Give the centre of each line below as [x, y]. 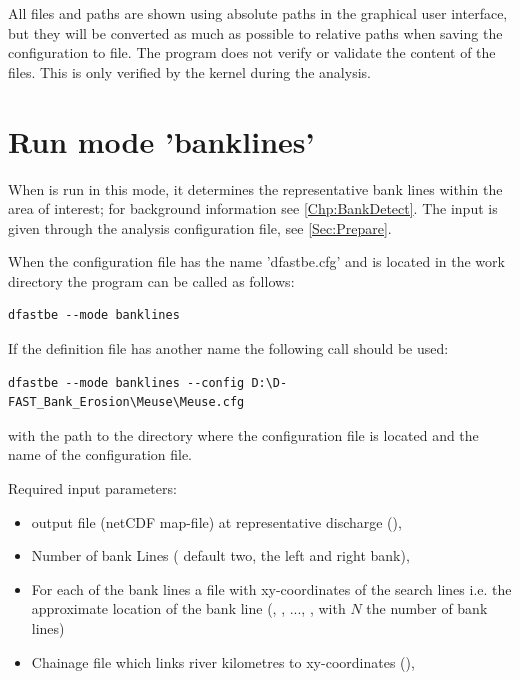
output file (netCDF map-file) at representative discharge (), [216, 521]
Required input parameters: [92, 488]
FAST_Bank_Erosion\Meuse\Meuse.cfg [126, 402]
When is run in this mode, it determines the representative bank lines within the [255, 188]
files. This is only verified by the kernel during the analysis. [189, 71]
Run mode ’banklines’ [161, 140]
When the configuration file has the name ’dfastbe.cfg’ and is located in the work [256, 261]
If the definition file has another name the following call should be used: [228, 348]
